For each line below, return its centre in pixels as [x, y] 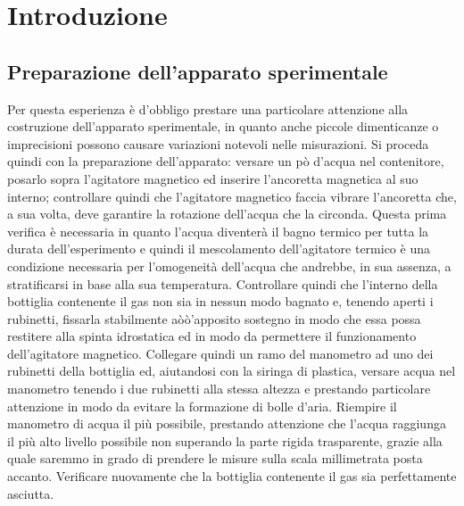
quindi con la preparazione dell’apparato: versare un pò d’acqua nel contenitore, [226, 161]
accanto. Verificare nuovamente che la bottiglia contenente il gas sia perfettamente [232, 476]
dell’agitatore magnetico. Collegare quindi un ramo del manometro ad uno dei [220, 353]
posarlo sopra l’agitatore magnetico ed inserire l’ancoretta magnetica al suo [213, 178]
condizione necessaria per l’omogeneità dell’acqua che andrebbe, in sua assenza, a [229, 265]
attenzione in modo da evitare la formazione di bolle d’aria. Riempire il [202, 406]
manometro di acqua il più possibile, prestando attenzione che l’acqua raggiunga [227, 423]
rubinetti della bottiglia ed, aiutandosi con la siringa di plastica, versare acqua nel [232, 371]
